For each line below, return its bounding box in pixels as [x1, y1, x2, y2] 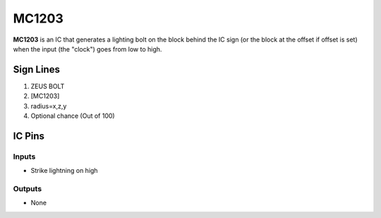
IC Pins [13, 130, 45, 142]
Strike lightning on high [30, 166, 98, 175]
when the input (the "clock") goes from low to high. [13, 44, 162, 53]
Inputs [13, 152, 36, 162]
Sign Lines [13, 63, 60, 75]
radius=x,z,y [30, 102, 67, 110]
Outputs [13, 183, 42, 193]
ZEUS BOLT [30, 82, 65, 90]
